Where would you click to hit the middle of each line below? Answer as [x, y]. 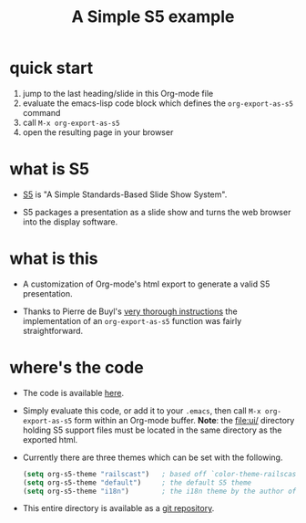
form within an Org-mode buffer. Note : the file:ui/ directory [184, 420]
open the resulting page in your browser [98, 132]
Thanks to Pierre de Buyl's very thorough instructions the [130, 311]
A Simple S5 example [153, 17]
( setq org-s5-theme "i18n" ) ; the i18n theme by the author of [159, 491]
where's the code [76, 368]
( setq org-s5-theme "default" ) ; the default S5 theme [137, 482]
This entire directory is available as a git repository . [118, 508]
